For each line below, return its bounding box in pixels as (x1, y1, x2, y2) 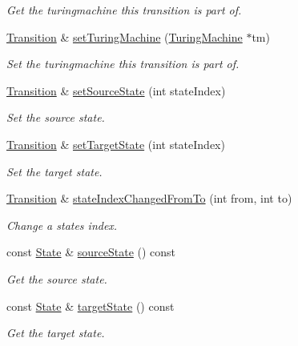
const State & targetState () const (6, 297, 175, 314)
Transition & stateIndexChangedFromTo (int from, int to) (6, 190, 292, 207)
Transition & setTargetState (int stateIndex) (6, 135, 225, 152)
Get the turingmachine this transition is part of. (6, 2, 242, 18)
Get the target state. (6, 324, 105, 341)
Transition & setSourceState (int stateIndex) (6, 82, 226, 99)
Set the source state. (6, 109, 105, 126)
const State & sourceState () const (6, 243, 176, 260)
